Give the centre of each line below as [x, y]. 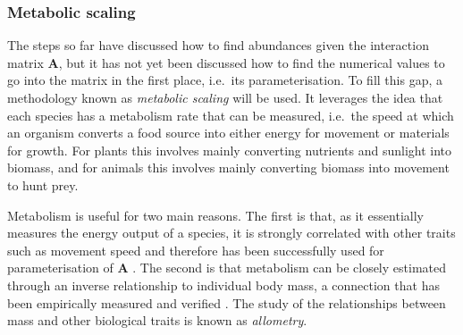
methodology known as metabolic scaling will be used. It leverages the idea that [225, 97]
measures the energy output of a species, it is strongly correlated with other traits [231, 233]
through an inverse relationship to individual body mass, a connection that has [223, 285]
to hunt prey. [43, 184]
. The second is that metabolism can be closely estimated [289, 268]
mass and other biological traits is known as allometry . [157, 320]
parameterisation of [60, 268]
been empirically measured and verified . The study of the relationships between [227, 302]
